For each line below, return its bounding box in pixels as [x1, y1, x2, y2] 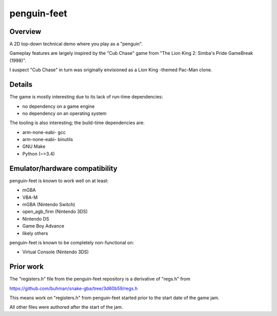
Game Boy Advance [22, 223, 65, 229]
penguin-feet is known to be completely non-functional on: [9, 239, 134, 246]
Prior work [9, 262, 44, 271]
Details [9, 80, 33, 89]
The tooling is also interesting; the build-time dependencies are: [9, 120, 145, 126]
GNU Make [22, 144, 46, 150]
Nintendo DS [22, 215, 50, 222]
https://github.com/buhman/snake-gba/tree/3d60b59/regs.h [9, 285, 138, 291]
